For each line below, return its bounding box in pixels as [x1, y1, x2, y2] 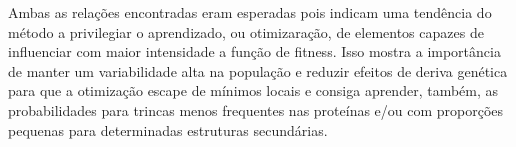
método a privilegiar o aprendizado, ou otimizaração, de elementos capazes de [8, 21, 484, 42]
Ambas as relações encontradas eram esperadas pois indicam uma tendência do [8, 2, 492, 22]
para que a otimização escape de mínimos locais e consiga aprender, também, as [8, 80, 499, 101]
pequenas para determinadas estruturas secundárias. [8, 119, 328, 140]
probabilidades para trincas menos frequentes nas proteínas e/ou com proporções [8, 99, 504, 120]
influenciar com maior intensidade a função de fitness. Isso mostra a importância [8, 41, 501, 62]
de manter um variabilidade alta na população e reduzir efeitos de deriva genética [8, 60, 508, 81]
